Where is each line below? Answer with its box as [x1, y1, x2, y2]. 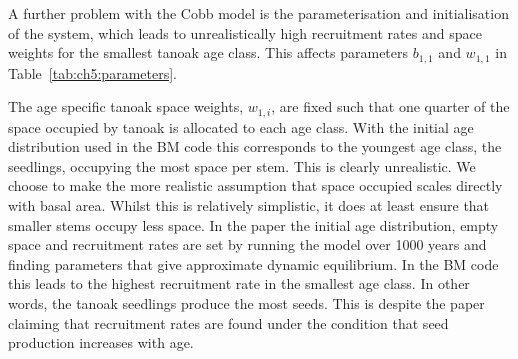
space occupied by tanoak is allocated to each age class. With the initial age [8, 116, 474, 137]
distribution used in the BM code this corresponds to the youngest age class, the [8, 136, 502, 157]
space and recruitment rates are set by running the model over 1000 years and [8, 234, 487, 255]
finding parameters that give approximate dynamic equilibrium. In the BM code [8, 253, 499, 274]
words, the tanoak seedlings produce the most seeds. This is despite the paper [8, 293, 485, 314]
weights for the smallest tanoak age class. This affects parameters [8, 42, 409, 63]
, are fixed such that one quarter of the [271, 96, 510, 117]
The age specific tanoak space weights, [8, 96, 244, 117]
